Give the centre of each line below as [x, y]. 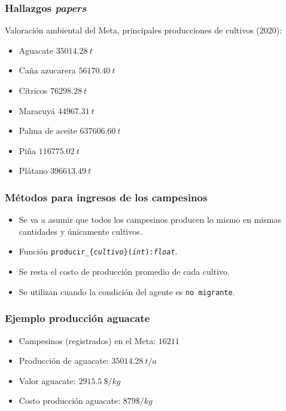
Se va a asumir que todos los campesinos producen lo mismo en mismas [150, 220]
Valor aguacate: [47, 380]
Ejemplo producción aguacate [77, 318]
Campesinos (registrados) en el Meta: [87, 340]
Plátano [33, 171]
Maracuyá [37, 110]
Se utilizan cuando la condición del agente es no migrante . [127, 291]
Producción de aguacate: [64, 361]
